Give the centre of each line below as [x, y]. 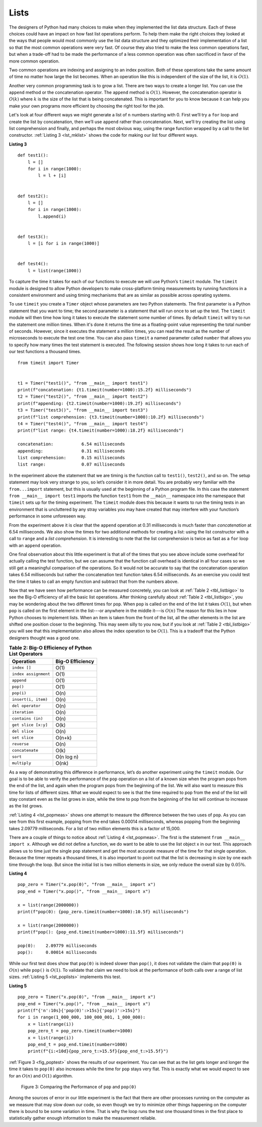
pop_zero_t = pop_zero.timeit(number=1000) [80, 1031]
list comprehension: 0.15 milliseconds [72, 458]
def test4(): [33, 264]
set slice [23, 738]
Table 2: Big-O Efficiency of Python [50, 648]
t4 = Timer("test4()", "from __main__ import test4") [83, 424]
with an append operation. [35, 545]
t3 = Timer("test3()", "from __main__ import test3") [83, 410]
